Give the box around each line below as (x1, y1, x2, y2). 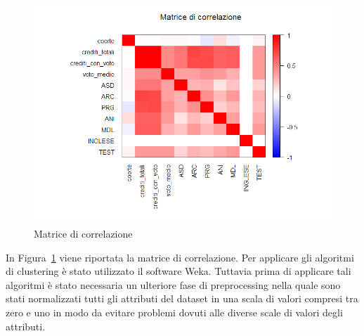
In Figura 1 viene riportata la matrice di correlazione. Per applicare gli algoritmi (6, 250, 354, 264)
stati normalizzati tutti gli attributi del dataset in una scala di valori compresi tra (6, 291, 358, 306)
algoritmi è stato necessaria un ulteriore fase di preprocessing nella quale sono (6, 277, 341, 292)
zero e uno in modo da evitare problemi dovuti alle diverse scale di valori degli (6, 304, 343, 319)
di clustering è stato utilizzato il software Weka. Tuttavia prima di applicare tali (6, 264, 351, 278)
